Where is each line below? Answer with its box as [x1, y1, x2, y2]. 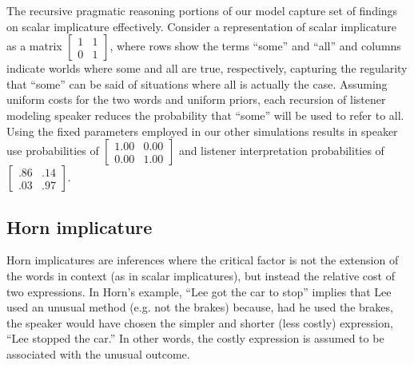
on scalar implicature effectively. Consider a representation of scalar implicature [6, 18, 396, 34]
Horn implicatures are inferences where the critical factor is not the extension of [6, 252, 399, 268]
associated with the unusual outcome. [6, 345, 190, 362]
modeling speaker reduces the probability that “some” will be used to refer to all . [6, 106, 404, 123]
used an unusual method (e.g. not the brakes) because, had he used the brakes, [6, 299, 393, 315]
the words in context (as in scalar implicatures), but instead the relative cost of [6, 267, 395, 284]
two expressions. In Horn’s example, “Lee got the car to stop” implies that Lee [6, 283, 392, 300]
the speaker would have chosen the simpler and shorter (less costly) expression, [6, 314, 393, 331]
